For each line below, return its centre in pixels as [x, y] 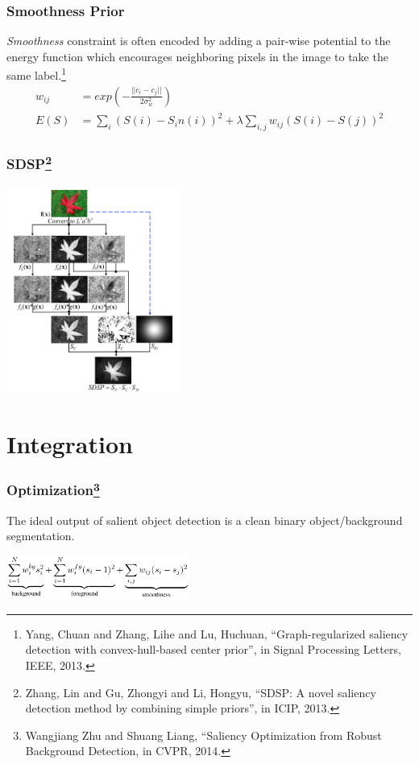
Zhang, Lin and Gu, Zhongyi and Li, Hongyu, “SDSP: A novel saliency [201, 692]
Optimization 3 [53, 489]
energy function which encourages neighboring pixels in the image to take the [197, 56]
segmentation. [41, 536]
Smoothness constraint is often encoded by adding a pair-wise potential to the [199, 41]
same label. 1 [36, 74]
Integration [70, 443]
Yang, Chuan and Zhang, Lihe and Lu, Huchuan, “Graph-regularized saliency [217, 633]
